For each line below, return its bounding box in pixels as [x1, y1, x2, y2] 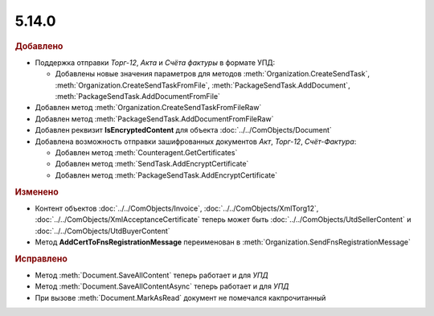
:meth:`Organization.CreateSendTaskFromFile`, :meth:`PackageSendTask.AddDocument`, [55, 80, 350, 90]
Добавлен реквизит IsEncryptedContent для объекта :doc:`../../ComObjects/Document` [35, 125, 333, 135]
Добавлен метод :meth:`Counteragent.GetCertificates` [55, 147, 238, 157]
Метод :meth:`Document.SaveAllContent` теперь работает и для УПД [35, 270, 268, 280]
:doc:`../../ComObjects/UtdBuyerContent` [35, 226, 170, 236]
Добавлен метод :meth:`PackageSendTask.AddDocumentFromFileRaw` [35, 113, 274, 124]
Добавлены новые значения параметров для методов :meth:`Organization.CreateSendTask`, [55, 69, 370, 79]
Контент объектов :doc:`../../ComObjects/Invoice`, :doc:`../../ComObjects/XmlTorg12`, [35, 203, 319, 213]
